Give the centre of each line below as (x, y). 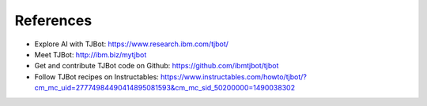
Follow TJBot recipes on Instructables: (97, 77)
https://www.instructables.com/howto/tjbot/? (234, 77)
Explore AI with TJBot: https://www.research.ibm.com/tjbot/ (132, 44)
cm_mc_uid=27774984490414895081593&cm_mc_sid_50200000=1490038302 (165, 88)
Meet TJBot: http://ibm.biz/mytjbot (91, 54)
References (53, 20)
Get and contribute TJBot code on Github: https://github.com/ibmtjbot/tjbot (157, 66)
